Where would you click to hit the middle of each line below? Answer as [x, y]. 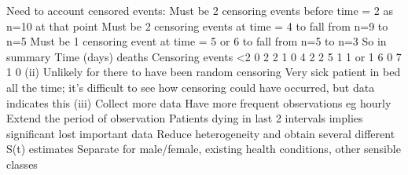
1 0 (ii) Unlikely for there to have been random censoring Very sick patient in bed [204, 72]
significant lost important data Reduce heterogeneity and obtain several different [201, 133]
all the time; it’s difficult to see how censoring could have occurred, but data [191, 87]
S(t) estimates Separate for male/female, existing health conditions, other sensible [204, 149]
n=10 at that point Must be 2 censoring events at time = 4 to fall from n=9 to [197, 26]
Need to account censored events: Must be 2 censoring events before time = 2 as [200, 10]
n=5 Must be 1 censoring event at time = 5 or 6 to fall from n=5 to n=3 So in [197, 41]
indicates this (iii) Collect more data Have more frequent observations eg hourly [199, 102]
